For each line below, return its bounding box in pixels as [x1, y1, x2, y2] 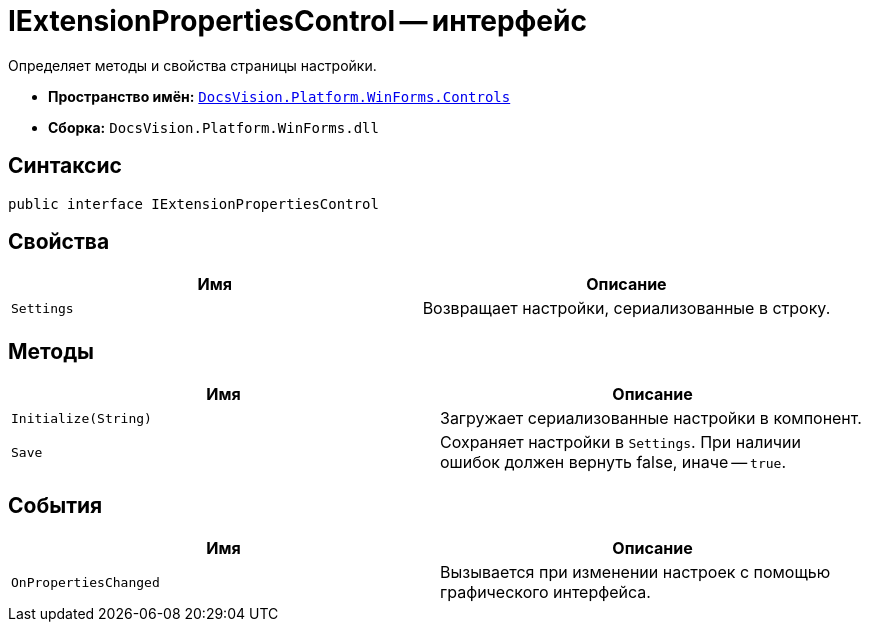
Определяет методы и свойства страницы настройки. [8, 56, 377, 74]
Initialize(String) [11, 410, 152, 426]
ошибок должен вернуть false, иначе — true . [440, 452, 786, 473]
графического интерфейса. [440, 582, 651, 603]
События [8, 492, 103, 518]
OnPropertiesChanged [11, 574, 160, 590]
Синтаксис [8, 153, 122, 179]
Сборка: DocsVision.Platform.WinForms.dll [48, 118, 379, 136]
